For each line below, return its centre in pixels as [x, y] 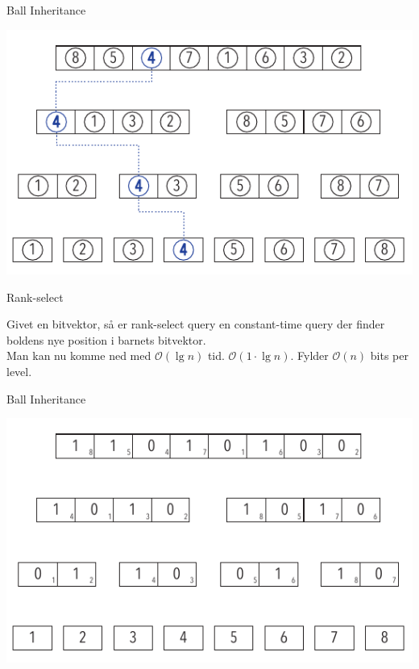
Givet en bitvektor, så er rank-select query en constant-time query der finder [196, 324]
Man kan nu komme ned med [79, 355]
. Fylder [309, 355]
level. [19, 371]
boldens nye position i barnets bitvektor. [106, 339]
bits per [389, 355]
